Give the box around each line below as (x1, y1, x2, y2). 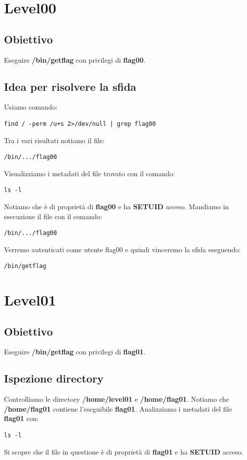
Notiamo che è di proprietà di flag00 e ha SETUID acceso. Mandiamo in (4, 201, 229, 211)
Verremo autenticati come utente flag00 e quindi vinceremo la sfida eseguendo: (4, 244, 241, 254)
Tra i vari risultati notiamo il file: (4, 135, 105, 145)
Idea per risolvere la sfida (4, 78, 137, 94)
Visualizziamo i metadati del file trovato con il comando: (4, 168, 175, 178)
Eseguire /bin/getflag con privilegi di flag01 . (4, 346, 145, 357)
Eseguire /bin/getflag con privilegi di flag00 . (4, 54, 145, 65)
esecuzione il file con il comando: (4, 211, 103, 221)
